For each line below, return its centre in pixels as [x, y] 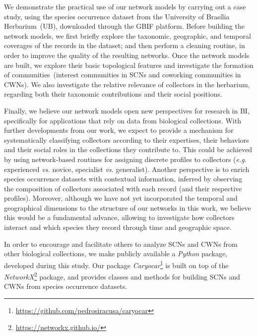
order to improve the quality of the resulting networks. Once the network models [127, 55]
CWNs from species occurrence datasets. [66, 286]
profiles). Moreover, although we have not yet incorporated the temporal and [121, 198]
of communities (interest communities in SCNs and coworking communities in [123, 75]
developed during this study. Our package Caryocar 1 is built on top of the [116, 264]
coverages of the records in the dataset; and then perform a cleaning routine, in [125, 45]
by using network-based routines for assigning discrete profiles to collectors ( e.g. [125, 159]
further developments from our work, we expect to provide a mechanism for [119, 130]
